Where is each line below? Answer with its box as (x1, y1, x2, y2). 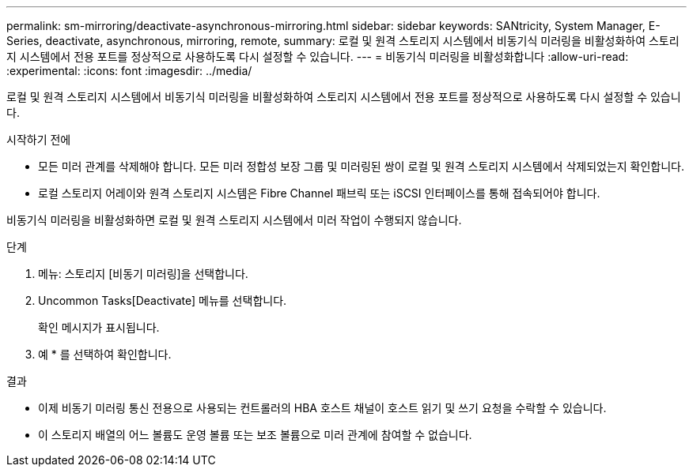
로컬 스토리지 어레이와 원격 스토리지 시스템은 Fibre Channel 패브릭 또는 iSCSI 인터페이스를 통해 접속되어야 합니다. (38, 186, 600, 200)
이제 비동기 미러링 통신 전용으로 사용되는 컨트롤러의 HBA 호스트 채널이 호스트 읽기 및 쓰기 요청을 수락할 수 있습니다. (38, 401, 607, 415)
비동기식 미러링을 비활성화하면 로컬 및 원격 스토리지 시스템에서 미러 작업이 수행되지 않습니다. (6, 213, 462, 227)
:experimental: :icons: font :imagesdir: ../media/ (6, 64, 252, 77)
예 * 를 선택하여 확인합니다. (38, 347, 172, 361)
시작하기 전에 (6, 133, 71, 146)
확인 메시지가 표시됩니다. (38, 321, 160, 334)
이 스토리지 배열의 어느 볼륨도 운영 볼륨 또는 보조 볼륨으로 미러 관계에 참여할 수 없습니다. (38, 428, 472, 441)
